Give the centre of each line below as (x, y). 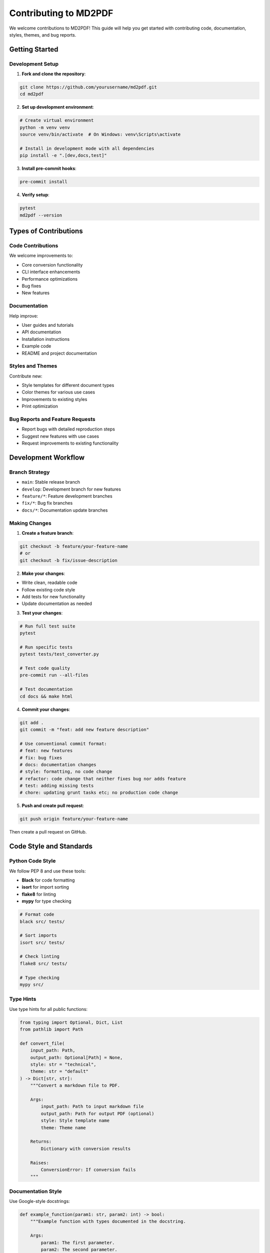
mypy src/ (32, 985)
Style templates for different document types (68, 385)
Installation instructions (46, 339)
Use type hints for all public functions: (48, 1009)
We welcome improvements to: (41, 256)
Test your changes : (42, 613)
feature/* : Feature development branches (67, 496)
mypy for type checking (47, 901)
